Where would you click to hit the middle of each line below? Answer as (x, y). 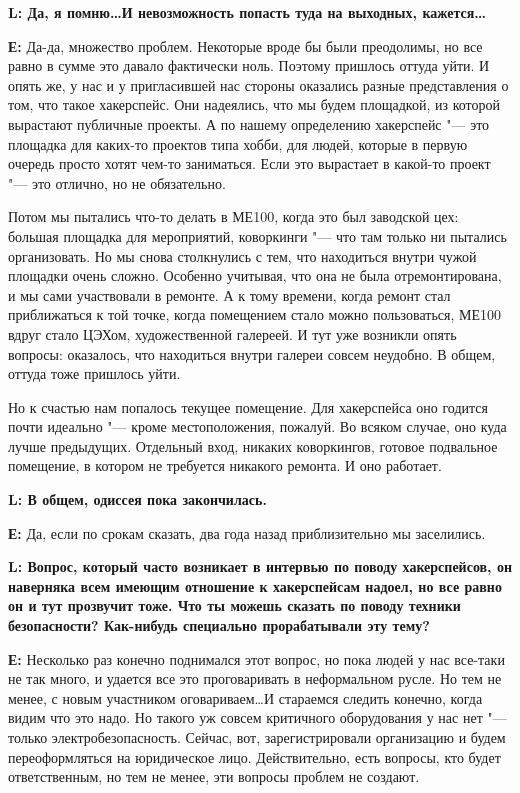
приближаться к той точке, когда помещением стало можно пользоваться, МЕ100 (255, 314)
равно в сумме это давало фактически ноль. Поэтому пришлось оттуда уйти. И (249, 65)
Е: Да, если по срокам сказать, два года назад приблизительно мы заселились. (247, 532)
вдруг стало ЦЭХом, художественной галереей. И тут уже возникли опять (232, 333)
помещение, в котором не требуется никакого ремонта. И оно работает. (225, 465)
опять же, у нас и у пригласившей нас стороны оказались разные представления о (258, 84)
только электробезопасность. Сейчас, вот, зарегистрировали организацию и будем (257, 737)
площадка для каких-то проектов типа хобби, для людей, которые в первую (238, 143)
